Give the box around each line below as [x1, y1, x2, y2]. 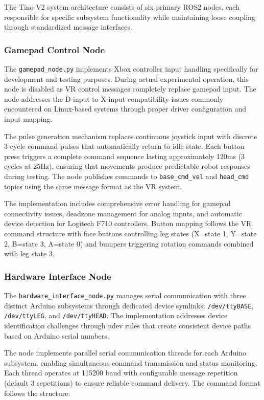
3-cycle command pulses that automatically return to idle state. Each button [4, 141, 245, 151]
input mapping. [4, 114, 53, 124]
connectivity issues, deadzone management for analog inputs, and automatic [4, 208, 242, 218]
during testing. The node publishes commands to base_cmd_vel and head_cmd [4, 171, 249, 181]
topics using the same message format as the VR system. [4, 181, 182, 191]
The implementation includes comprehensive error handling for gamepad [4, 198, 231, 209]
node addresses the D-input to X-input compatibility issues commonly [4, 93, 224, 104]
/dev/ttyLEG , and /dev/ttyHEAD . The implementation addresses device [4, 310, 228, 321]
